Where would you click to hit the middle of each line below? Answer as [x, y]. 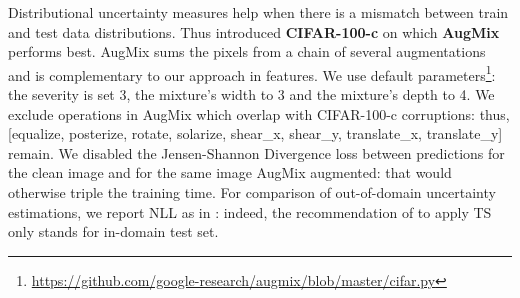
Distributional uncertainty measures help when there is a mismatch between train [258, 12]
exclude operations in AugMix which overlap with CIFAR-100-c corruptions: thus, [259, 113]
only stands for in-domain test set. [113, 231]
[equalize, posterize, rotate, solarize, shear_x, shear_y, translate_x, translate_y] [255, 133]
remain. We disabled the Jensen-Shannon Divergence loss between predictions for [256, 152]
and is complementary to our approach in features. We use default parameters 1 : [252, 73]
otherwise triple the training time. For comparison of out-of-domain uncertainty [252, 192]
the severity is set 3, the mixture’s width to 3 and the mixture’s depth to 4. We [251, 94]
